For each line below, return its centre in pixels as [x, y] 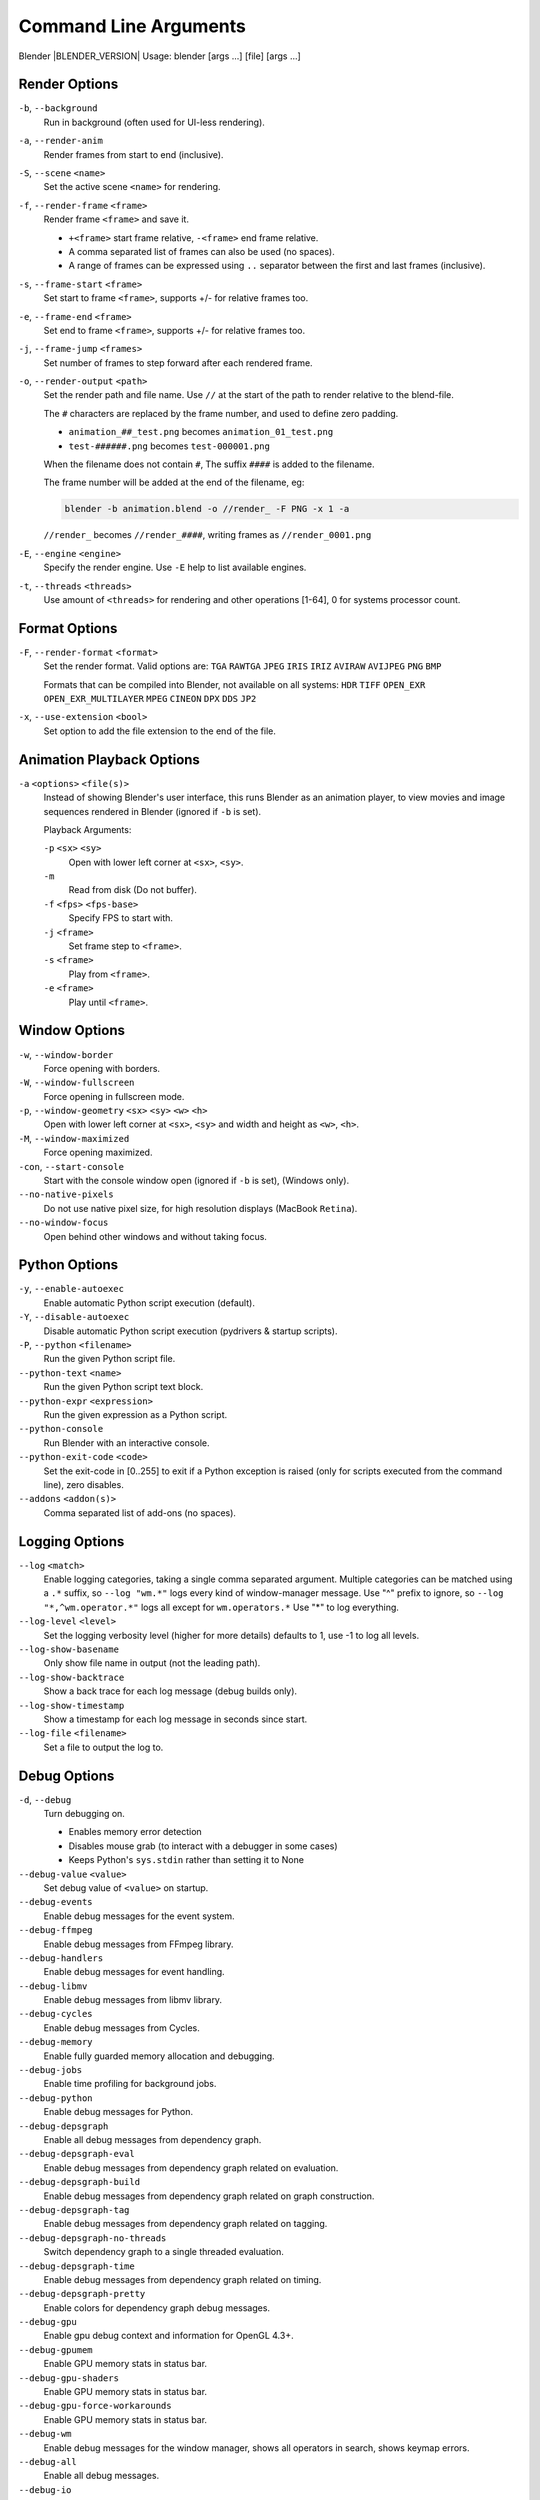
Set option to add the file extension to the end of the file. [160, 731]
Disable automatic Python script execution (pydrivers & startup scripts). [190, 1331]
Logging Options [71, 1541]
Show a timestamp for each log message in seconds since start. [175, 1719]
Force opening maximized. [98, 1152]
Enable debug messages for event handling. [134, 1972]
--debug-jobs [50, 2070]
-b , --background [58, 108]
